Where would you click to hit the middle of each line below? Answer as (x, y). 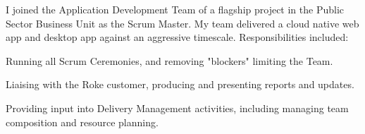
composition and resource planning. (82, 122)
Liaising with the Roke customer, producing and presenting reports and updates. (180, 84)
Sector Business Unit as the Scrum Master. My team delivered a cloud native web (182, 23)
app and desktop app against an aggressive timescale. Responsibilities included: (177, 37)
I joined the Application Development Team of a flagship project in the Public (175, 9)
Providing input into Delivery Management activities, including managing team (177, 108)
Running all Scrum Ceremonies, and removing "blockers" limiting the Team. (169, 60)
